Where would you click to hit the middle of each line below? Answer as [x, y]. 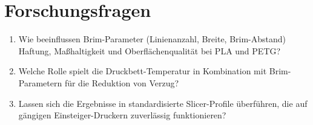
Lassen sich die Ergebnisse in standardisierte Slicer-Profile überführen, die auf [163, 103]
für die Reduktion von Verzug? [122, 82]
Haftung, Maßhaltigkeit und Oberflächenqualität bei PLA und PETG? [150, 50]
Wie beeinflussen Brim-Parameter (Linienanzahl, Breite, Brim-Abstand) [152, 39]
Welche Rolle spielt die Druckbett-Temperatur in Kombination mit [143, 71]
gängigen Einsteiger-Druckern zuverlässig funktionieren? [122, 115]
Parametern [40, 82]
